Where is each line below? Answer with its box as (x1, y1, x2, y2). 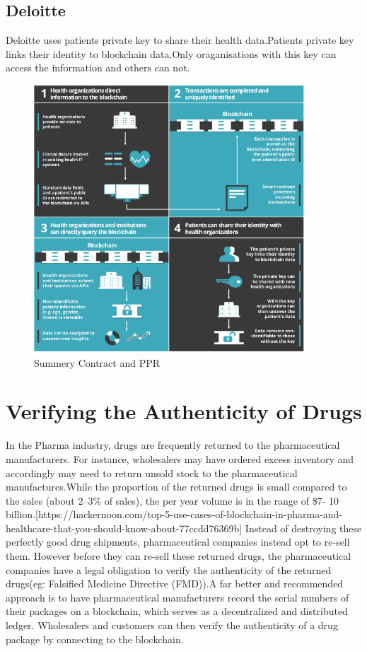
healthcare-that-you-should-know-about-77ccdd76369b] (6, 520, 243, 535)
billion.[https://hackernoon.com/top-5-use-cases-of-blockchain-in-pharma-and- (6, 507, 343, 522)
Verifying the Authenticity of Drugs (6, 397, 362, 426)
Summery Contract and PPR (34, 355, 161, 370)
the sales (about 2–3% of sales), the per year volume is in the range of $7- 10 (6, 493, 339, 508)
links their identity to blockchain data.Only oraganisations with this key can (6, 46, 337, 61)
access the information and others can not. (6, 60, 190, 75)
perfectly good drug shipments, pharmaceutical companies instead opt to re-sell (6, 534, 350, 549)
